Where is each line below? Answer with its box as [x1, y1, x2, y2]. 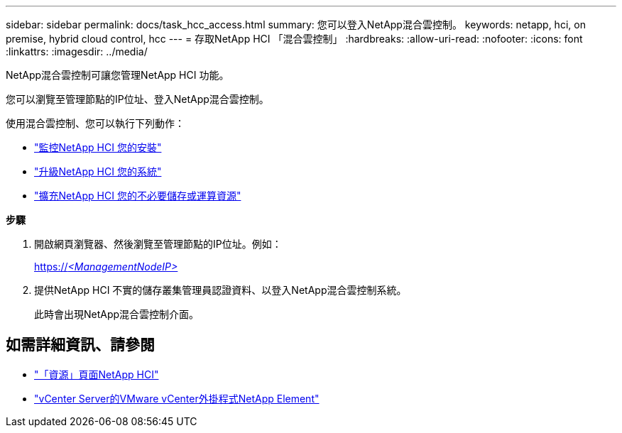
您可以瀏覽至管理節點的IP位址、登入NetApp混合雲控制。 [6, 93, 269, 105]
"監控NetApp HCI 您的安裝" [34, 141, 162, 153]
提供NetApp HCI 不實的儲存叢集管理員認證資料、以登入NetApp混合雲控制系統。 [34, 284, 407, 296]
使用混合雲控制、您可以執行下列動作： [6, 117, 185, 129]
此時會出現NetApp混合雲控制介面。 [34, 308, 200, 320]
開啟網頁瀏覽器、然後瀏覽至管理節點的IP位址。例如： [34, 238, 282, 250]
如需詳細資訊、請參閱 [6, 336, 155, 354]
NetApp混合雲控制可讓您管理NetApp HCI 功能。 [6, 69, 229, 81]
